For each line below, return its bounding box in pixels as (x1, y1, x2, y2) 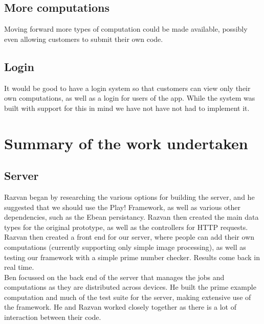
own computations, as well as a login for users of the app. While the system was (4, 92, 255, 103)
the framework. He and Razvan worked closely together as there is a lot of (4, 302, 237, 312)
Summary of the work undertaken (4, 132, 248, 153)
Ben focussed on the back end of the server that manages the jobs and (4, 271, 225, 282)
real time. (4, 262, 34, 272)
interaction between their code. (4, 312, 101, 322)
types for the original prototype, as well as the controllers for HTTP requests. (4, 221, 248, 232)
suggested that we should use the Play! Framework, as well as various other (4, 201, 240, 212)
